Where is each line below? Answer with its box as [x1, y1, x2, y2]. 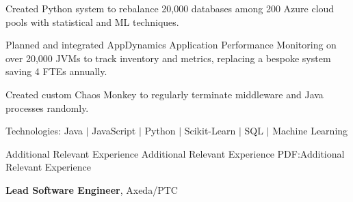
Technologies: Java [5, 124, 83, 138]
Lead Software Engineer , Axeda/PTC [5, 182, 178, 197]
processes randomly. [5, 100, 89, 115]
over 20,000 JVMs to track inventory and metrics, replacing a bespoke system [5, 50, 331, 65]
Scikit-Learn [184, 124, 236, 138]
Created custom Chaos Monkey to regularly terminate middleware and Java [5, 87, 324, 101]
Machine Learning [272, 124, 348, 138]
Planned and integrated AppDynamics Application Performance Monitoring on [5, 38, 337, 52]
